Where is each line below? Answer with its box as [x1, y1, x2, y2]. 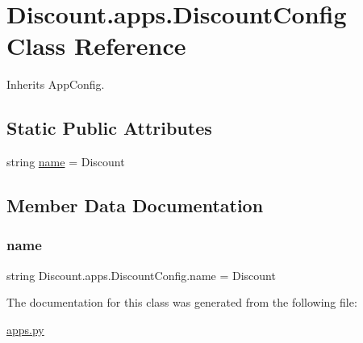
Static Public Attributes [6, 115, 212, 140]
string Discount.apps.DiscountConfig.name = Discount [6, 266, 276, 283]
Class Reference [6, 29, 186, 62]
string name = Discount [6, 153, 125, 170]
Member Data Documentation [6, 193, 264, 218]
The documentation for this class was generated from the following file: [6, 294, 357, 311]
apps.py [6, 320, 44, 337]
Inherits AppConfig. [6, 76, 105, 93]
